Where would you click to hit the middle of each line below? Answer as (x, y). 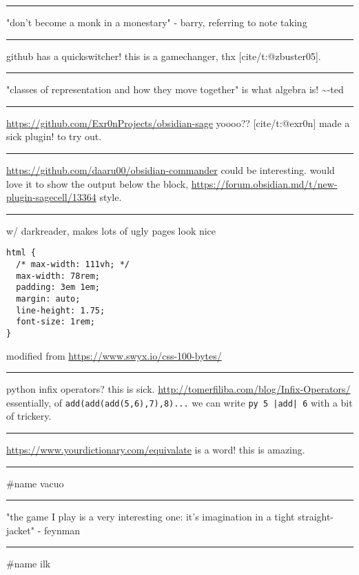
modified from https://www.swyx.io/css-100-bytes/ (114, 355)
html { (21, 253)
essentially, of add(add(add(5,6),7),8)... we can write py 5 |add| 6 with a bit (179, 402)
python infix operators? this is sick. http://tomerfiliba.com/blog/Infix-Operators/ (178, 389)
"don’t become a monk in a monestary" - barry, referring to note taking (157, 22)
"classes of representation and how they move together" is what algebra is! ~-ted (175, 89)
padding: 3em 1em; (58, 287)
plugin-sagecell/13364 (51, 197)
